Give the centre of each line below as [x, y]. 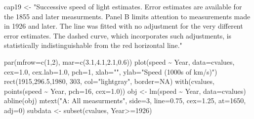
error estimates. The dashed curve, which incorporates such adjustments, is [118, 35]
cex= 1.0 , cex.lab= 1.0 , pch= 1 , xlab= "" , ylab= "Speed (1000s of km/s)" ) [111, 71]
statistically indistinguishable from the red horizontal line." [93, 45]
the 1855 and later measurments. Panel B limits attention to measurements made [127, 16]
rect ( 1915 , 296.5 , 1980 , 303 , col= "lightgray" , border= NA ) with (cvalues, [109, 81]
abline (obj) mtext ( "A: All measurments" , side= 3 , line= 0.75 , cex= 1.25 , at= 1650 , [125, 100]
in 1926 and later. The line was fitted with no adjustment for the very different [124, 26]
